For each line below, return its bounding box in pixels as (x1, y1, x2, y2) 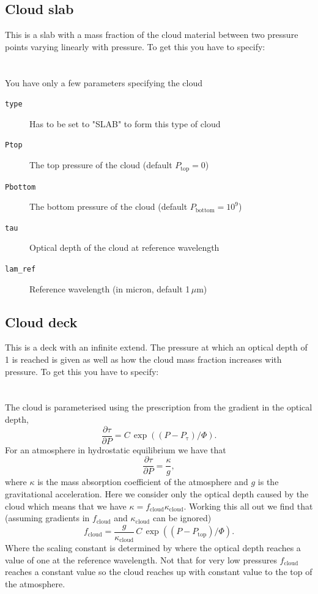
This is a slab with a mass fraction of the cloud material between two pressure (5, 28, 298, 41)
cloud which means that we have (5, 499, 127, 512)
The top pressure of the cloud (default (29, 158, 172, 171)
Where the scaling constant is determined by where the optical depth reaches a (5, 541, 301, 554)
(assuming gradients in (5, 511, 90, 524)
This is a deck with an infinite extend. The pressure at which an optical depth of (5, 341, 308, 354)
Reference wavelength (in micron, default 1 (29, 282, 190, 295)
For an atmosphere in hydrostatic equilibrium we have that (5, 443, 226, 456)
